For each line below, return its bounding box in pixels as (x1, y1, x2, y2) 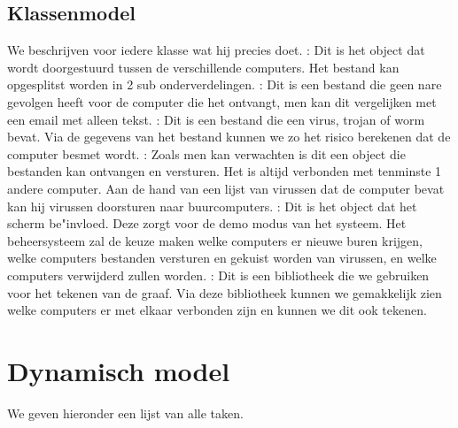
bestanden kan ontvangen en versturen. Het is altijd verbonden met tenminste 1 (7, 162, 442, 180)
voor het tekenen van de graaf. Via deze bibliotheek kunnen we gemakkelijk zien (7, 283, 442, 302)
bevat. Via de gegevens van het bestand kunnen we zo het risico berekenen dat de (7, 127, 451, 146)
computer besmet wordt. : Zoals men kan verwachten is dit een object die (7, 144, 406, 163)
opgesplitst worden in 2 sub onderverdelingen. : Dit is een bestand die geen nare (7, 75, 442, 94)
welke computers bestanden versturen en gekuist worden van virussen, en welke (7, 248, 437, 267)
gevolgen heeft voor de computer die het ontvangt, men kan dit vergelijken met (7, 92, 437, 111)
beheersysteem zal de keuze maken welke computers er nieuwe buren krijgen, (7, 231, 423, 249)
